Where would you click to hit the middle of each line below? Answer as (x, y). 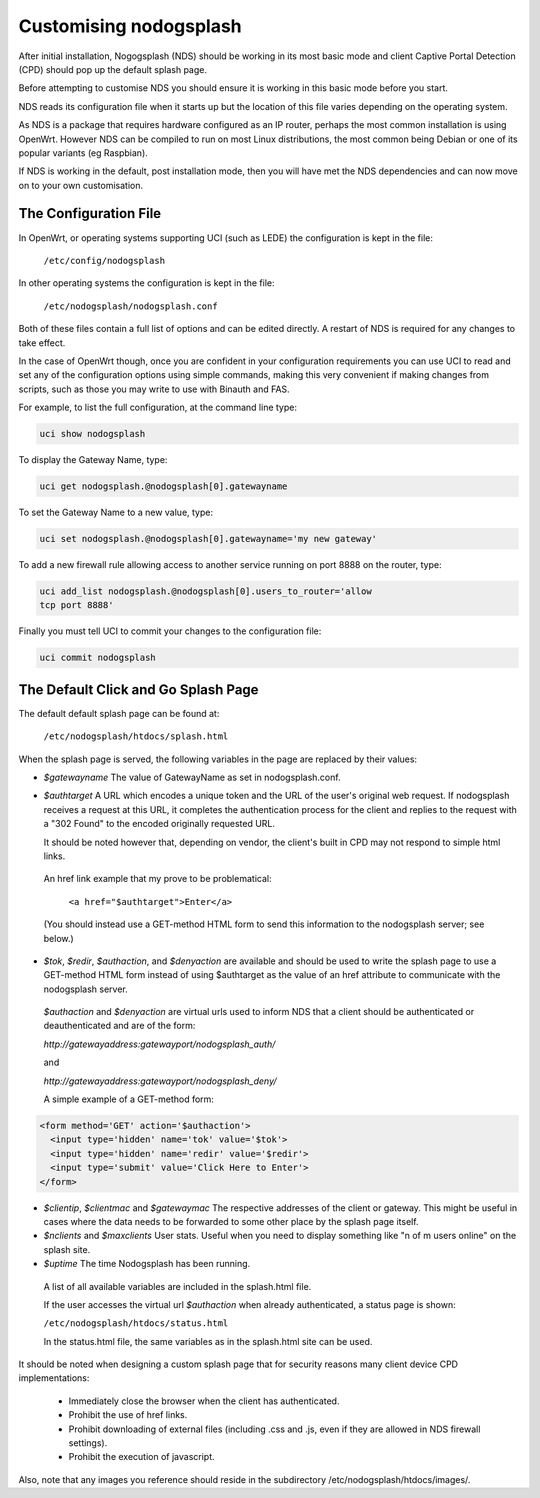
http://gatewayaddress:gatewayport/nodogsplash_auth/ (159, 1044)
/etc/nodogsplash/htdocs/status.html (136, 1323)
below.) (58, 938)
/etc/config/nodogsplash (104, 260)
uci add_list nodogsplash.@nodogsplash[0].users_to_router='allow (205, 591)
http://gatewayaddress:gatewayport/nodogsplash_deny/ (160, 1081)
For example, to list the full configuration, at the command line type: (158, 407)
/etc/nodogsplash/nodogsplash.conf (131, 306)
